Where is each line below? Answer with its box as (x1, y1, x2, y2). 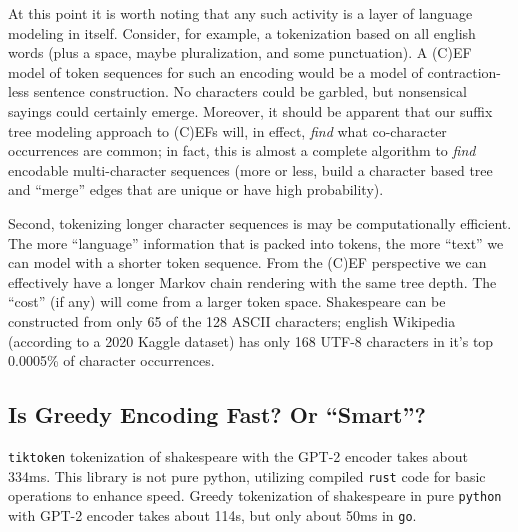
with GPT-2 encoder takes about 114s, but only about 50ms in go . (8, 504, 417, 525)
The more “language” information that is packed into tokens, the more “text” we (8, 232, 504, 253)
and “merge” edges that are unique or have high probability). (8, 179, 384, 200)
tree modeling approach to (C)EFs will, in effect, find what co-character (8, 120, 447, 141)
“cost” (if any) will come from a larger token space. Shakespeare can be (8, 291, 446, 312)
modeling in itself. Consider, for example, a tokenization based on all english (8, 22, 476, 43)
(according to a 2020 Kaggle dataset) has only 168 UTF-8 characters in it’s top (8, 330, 494, 351)
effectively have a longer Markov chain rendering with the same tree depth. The (8, 271, 497, 292)
